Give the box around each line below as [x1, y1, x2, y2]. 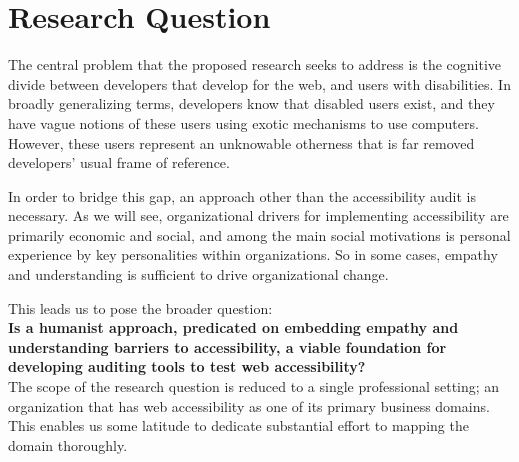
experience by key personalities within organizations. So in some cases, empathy [8, 244, 498, 265]
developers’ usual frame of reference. [8, 152, 230, 173]
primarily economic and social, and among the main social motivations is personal [8, 224, 511, 245]
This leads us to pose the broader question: [8, 297, 273, 318]
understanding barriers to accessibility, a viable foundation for [8, 336, 447, 357]
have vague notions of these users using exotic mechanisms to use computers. [8, 112, 479, 133]
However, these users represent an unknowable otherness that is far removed [8, 132, 475, 153]
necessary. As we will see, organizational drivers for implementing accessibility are [8, 205, 509, 226]
